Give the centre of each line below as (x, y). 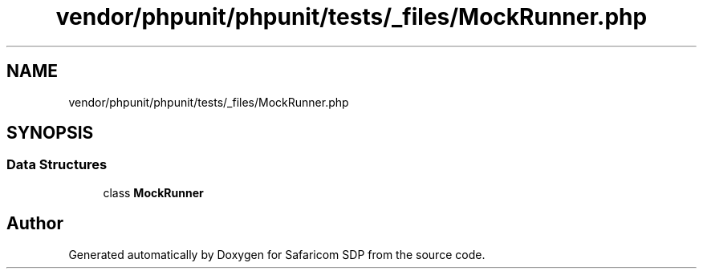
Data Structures (57, 165)
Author (35, 224)
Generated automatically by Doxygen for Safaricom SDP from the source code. (277, 254)
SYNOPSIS (50, 133)
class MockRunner (153, 192)
